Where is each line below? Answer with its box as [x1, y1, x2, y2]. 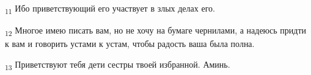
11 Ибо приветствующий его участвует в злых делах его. [5, 2, 215, 16]
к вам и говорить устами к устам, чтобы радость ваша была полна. [5, 37, 255, 50]
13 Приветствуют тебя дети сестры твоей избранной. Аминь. [5, 57, 230, 72]
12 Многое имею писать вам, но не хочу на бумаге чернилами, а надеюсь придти [5, 24, 307, 38]
